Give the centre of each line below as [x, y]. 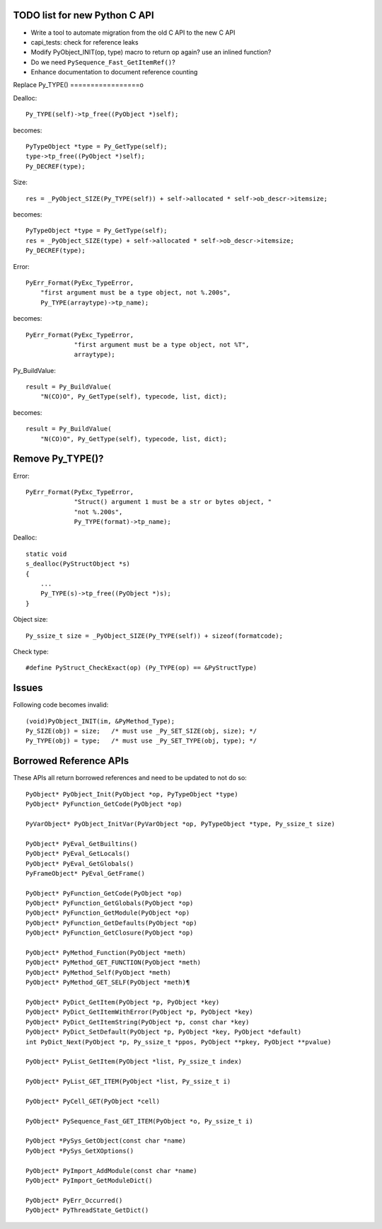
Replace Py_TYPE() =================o [79, 85]
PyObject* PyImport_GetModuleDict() [89, 1181]
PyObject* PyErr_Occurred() [74, 1200]
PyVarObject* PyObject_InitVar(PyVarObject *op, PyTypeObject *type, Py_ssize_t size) [180, 824]
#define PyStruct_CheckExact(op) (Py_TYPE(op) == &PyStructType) [141, 668]
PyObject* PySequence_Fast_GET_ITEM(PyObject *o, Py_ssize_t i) [140, 1121]
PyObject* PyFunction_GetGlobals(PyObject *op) [110, 903]
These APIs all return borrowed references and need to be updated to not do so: [130, 778]
